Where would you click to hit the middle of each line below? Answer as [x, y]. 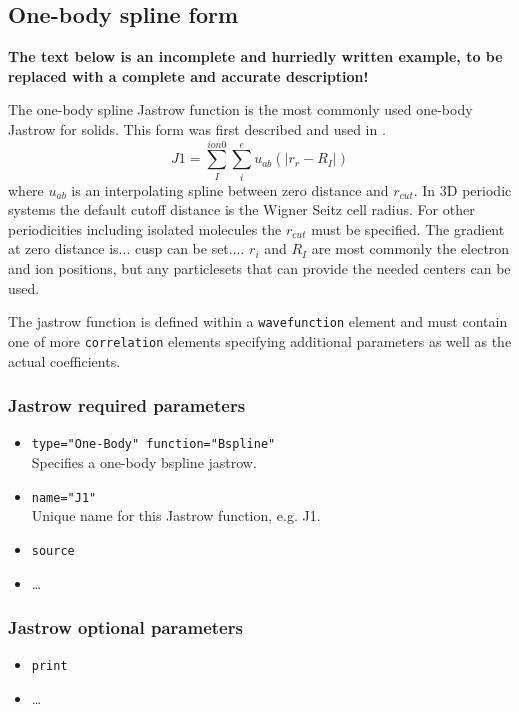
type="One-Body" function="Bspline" [153, 444]
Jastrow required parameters [127, 405]
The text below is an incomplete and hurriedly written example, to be [255, 56]
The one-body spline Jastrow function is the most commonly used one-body [240, 109]
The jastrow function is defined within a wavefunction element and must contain [258, 321]
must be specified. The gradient [408, 228]
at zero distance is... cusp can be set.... [126, 248]
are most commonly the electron [410, 248]
